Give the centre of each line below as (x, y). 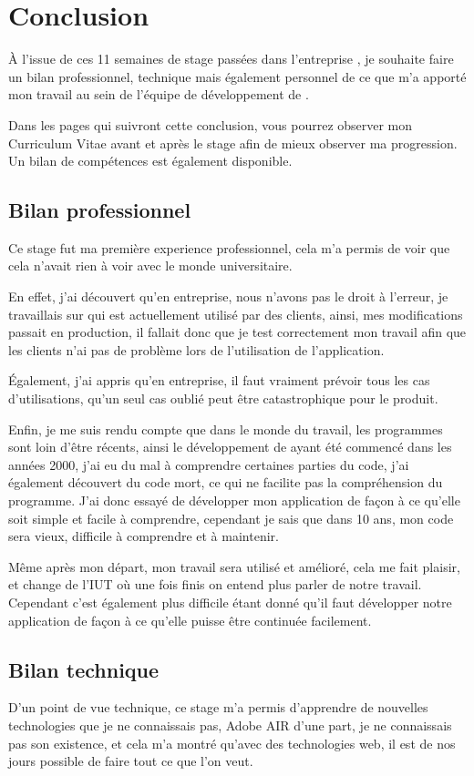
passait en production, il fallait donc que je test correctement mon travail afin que (237, 332)
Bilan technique (84, 669)
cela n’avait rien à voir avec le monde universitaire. (150, 265)
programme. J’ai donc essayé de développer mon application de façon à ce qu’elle (234, 500)
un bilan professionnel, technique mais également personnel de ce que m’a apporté (237, 76)
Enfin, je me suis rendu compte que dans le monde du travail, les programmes (226, 429)
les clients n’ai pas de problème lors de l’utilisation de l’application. (196, 349)
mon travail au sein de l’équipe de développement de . (159, 94)
